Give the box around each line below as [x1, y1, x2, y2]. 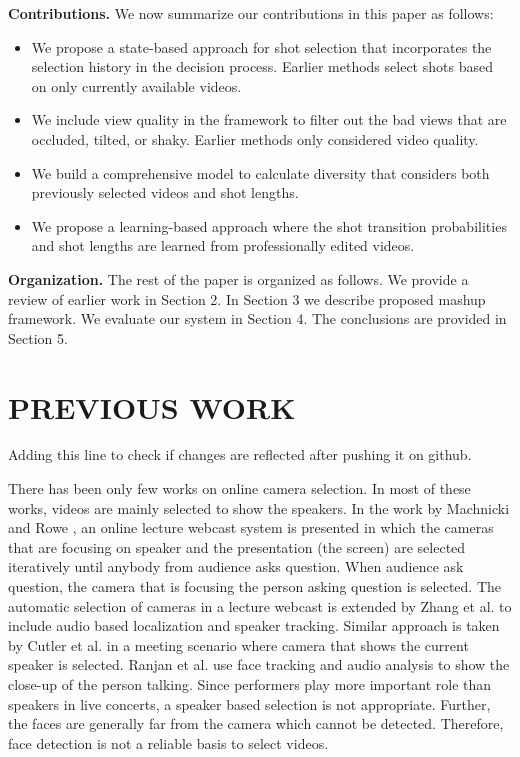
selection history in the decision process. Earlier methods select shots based [31, 56, 493, 77]
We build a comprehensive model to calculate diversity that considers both [31, 162, 490, 183]
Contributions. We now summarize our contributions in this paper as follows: [8, 3, 494, 23]
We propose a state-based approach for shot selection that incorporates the [31, 36, 492, 57]
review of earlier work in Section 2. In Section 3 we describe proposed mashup [8, 288, 486, 309]
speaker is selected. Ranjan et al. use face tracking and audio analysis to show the [8, 654, 510, 675]
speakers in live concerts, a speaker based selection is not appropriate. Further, [8, 693, 491, 714]
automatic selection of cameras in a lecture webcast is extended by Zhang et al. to [8, 595, 512, 616]
